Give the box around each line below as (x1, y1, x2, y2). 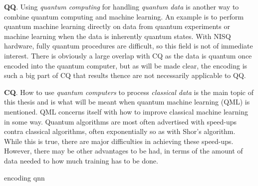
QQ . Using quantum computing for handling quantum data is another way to (4, 1, 239, 11)
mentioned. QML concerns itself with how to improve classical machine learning (4, 106, 249, 116)
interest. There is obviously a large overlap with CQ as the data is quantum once (4, 50, 252, 60)
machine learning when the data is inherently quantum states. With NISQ (4, 30, 231, 41)
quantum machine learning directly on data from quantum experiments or (4, 21, 230, 31)
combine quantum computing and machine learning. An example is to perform (4, 11, 244, 21)
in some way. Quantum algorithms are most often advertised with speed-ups (4, 116, 237, 126)
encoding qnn (4, 172, 45, 182)
